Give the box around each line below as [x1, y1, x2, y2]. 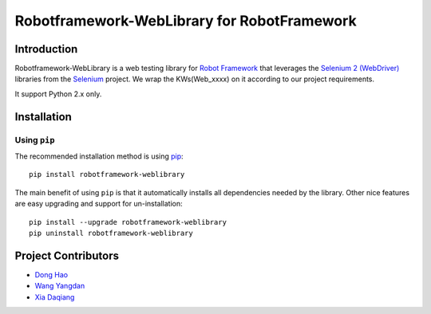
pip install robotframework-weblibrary [29, 170, 185, 179]
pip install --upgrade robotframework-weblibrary [29, 218, 227, 226]
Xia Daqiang [34, 292, 75, 302]
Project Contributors [14, 249, 120, 262]
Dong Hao [34, 269, 68, 279]
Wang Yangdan [34, 281, 85, 291]
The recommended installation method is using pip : [14, 151, 184, 161]
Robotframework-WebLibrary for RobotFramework [14, 12, 357, 29]
